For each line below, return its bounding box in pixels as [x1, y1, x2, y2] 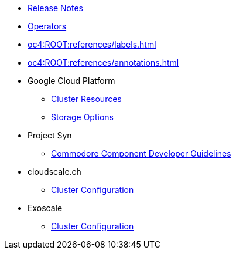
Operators [28, 21, 67, 31]
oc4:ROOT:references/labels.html [28, 39, 156, 49]
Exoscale [28, 203, 63, 213]
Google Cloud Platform [28, 76, 115, 86]
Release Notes [28, 3, 83, 13]
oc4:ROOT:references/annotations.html [28, 57, 179, 67]
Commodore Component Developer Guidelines [51, 148, 231, 158]
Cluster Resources [51, 94, 122, 104]
